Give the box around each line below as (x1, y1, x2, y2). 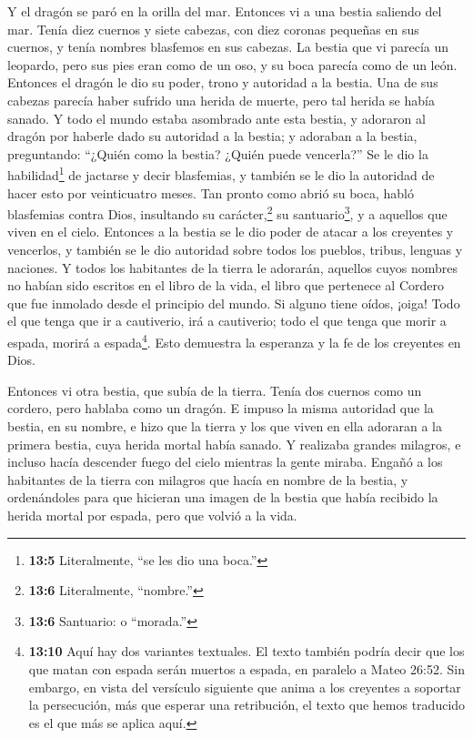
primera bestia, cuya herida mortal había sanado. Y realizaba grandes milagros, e (7, 434, 461, 453)
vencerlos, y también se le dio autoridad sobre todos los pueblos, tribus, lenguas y (7, 240, 463, 259)
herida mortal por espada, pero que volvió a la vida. (7, 506, 297, 524)
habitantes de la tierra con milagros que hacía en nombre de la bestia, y (7, 470, 408, 489)
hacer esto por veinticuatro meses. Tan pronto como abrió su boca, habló (7, 183, 414, 202)
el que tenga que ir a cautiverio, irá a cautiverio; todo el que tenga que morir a (7, 311, 447, 330)
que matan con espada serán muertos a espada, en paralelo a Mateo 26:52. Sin (28, 659, 465, 678)
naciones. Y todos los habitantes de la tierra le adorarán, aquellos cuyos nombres (7, 258, 458, 277)
